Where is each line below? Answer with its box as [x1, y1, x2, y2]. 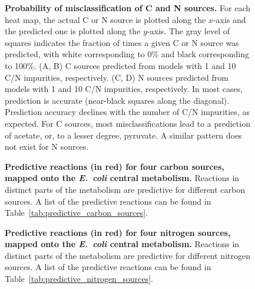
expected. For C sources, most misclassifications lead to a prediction [5, 117, 250, 129]
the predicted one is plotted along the [5, 25, 141, 37]
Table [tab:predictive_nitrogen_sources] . [5, 272, 153, 285]
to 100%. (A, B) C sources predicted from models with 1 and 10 [5, 59, 236, 71]
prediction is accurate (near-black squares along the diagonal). [5, 94, 230, 106]
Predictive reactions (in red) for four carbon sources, [5, 160, 224, 172]
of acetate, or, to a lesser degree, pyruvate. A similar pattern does [5, 129, 242, 141]
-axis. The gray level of [147, 25, 230, 37]
